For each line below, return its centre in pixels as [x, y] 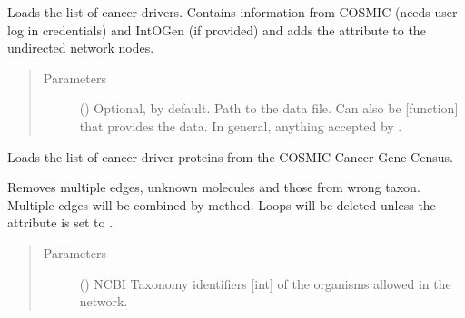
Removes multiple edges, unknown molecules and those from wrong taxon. [214, 187]
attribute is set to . [60, 222]
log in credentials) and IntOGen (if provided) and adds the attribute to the [217, 29]
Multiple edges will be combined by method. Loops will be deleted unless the [222, 204]
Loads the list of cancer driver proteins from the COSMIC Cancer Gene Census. [230, 156]
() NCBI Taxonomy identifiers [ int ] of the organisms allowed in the [265, 283]
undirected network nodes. [81, 48]
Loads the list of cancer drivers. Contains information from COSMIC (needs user [232, 12]
